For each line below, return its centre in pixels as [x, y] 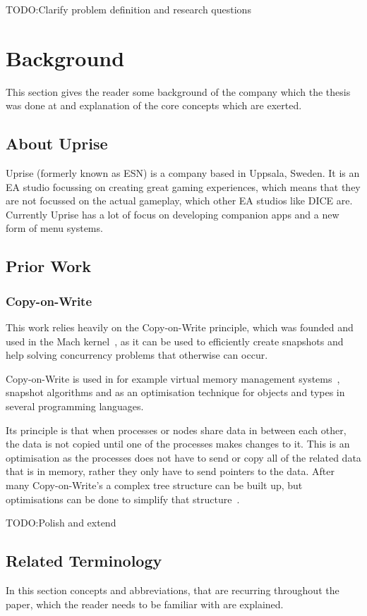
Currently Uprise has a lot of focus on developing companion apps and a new [173, 214]
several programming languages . [75, 406]
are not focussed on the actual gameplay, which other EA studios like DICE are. [179, 201]
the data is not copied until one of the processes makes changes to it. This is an [178, 444]
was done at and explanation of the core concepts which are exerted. [154, 105]
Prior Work [48, 266]
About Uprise [57, 143]
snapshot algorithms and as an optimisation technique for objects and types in [175, 392]
